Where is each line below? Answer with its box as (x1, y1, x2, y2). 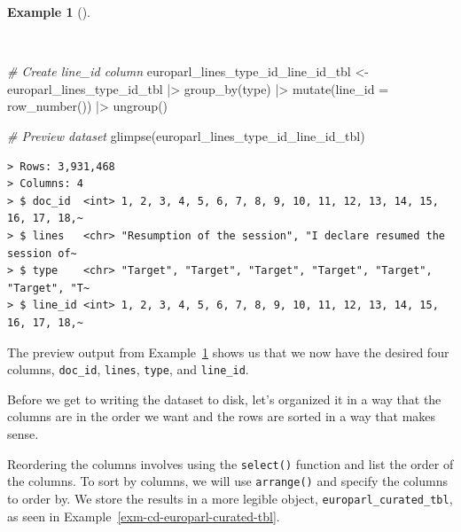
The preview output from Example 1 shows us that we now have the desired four (7, 342, 449, 361)
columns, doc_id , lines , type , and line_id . (7, 360, 249, 379)
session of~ (7, 246, 77, 260)
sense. (7, 424, 39, 442)
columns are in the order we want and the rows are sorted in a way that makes (7, 407, 436, 426)
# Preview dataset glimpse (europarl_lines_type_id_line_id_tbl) (7, 126, 365, 145)
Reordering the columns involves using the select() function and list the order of (7, 454, 454, 473)
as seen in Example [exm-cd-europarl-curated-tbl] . (7, 506, 280, 525)
